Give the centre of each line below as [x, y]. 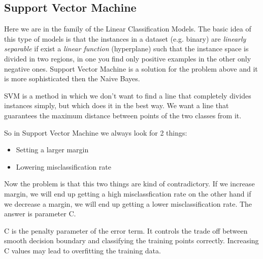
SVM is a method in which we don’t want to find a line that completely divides [128, 95]
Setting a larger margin [52, 150]
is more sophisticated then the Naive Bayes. [72, 78]
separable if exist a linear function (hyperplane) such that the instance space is [126, 48]
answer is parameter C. [40, 214]
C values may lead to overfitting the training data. [83, 250]
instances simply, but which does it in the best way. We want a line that [117, 105]
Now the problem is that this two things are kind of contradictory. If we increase [129, 184]
